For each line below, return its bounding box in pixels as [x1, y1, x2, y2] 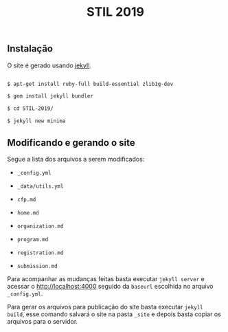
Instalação [7, 43, 54, 55]
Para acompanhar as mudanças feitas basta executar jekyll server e [7, 274, 205, 283]
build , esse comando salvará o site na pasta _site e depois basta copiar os [7, 310, 221, 318]
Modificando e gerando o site [7, 137, 135, 148]
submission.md [16, 263, 58, 269]
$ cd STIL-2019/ [7, 105, 54, 112]
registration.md [16, 249, 64, 256]
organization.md [16, 223, 64, 230]
